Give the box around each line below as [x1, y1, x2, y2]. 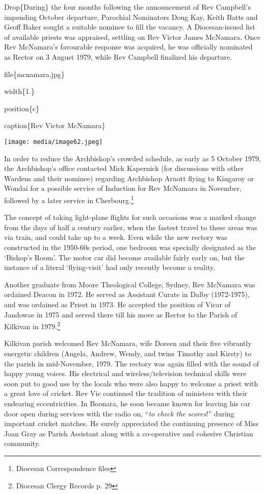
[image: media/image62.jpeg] [4, 138, 103, 145]
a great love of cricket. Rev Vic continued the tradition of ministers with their [4, 388, 248, 399]
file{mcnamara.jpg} [4, 68, 65, 79]
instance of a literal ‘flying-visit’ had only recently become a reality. [4, 262, 216, 273]
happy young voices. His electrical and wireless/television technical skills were [4, 368, 247, 379]
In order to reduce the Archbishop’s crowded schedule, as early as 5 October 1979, [4, 153, 261, 163]
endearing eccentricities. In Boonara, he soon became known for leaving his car [4, 398, 251, 408]
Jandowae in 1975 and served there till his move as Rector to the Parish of [4, 309, 237, 319]
